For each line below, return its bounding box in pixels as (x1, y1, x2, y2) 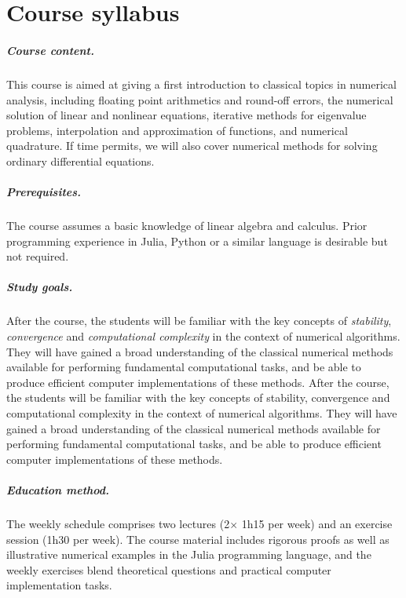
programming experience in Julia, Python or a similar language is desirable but (6, 232, 388, 249)
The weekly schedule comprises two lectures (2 (6, 515, 230, 531)
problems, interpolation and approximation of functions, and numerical (6, 122, 348, 138)
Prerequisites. (6, 184, 82, 200)
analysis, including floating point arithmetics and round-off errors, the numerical (6, 91, 393, 108)
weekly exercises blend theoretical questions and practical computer (6, 561, 331, 578)
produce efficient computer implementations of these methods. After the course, (6, 374, 390, 390)
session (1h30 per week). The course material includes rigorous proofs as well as (6, 531, 390, 547)
